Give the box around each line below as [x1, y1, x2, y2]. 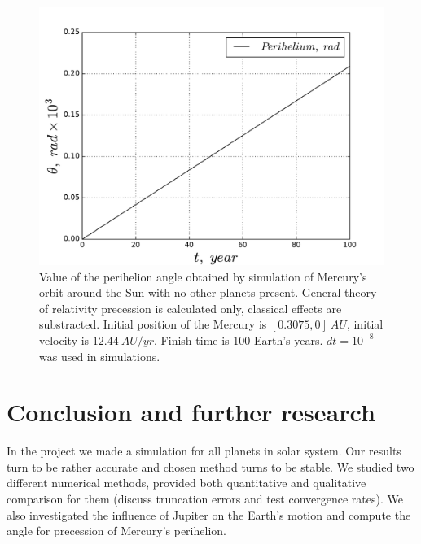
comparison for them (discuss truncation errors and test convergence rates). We [7, 490, 403, 507]
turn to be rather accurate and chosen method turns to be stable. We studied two [7, 458, 414, 475]
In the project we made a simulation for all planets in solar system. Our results [7, 442, 401, 459]
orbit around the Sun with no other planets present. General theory [39, 284, 377, 301]
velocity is [39, 331, 90, 348]
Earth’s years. [253, 331, 323, 348]
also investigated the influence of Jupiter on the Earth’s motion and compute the [7, 506, 411, 523]
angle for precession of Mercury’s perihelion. [7, 522, 226, 539]
